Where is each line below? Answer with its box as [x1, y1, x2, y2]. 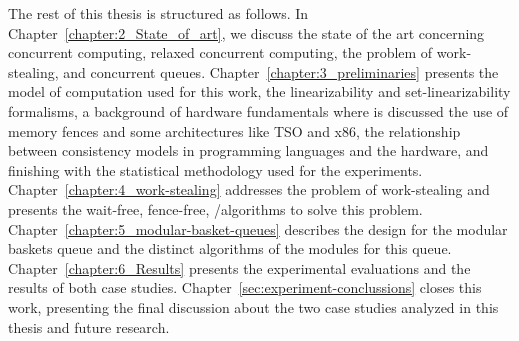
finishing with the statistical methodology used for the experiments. [8, 159, 423, 180]
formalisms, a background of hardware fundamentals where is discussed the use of [8, 100, 509, 121]
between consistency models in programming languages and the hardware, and [8, 140, 489, 161]
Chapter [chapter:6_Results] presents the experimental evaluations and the [8, 257, 471, 278]
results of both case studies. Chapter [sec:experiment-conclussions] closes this [8, 277, 482, 298]
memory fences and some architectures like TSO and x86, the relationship [8, 120, 461, 141]
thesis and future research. [8, 316, 170, 337]
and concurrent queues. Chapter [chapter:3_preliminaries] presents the [63, 61, 499, 82]
